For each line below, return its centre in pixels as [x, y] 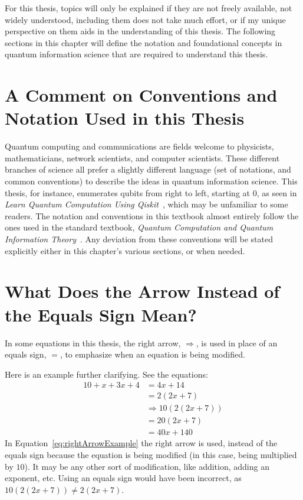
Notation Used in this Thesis [125, 118]
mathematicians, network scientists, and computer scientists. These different [142, 158]
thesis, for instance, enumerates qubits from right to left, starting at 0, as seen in [151, 192]
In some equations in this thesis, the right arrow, [93, 342]
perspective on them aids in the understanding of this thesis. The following [140, 31]
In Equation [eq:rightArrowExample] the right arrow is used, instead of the [141, 443]
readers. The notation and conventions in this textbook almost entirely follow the [152, 215]
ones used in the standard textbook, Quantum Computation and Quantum [139, 227]
